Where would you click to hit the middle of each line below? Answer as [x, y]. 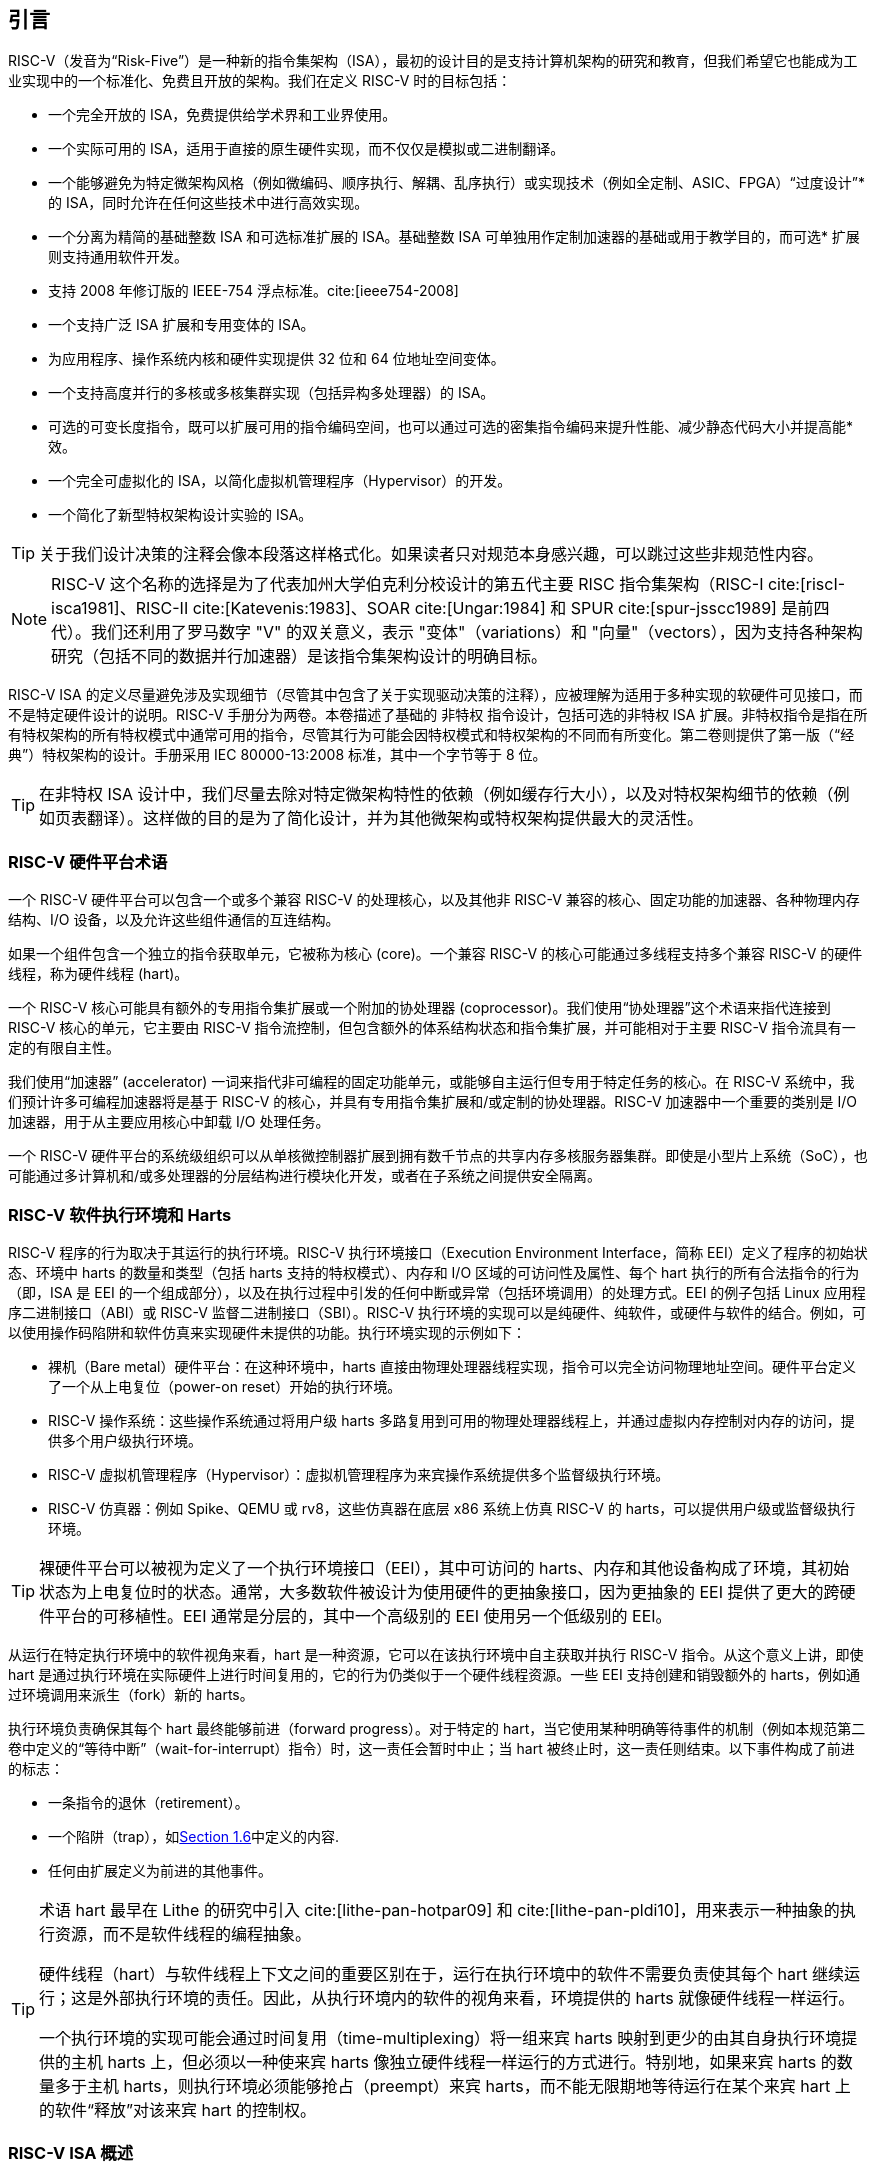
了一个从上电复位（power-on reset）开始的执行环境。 [225, 1386]
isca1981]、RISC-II [120, 608]
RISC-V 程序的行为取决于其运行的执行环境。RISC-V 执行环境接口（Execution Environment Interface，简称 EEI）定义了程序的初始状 [438, 1252]
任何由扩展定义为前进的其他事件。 [160, 1870]
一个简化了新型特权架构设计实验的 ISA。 [180, 515]
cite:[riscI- [806, 584]
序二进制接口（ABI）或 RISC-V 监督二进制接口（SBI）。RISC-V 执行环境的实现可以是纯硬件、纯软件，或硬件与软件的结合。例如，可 [437, 1312]
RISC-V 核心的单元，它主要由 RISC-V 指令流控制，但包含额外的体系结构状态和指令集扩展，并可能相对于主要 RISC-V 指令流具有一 [432, 1028]
